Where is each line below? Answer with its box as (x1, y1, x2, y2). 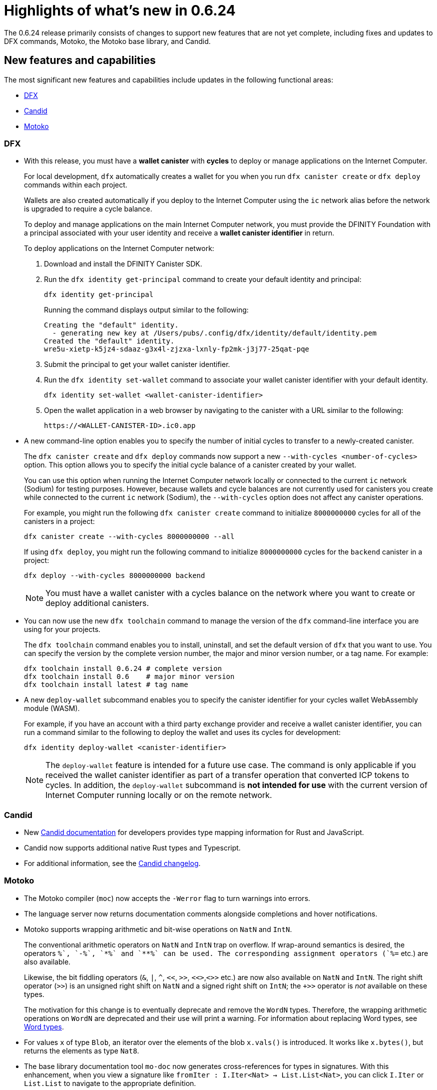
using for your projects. (24, 625, 101, 634)
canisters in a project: (24, 517, 95, 526)
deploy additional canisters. (45, 598, 149, 608)
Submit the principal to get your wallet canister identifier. (44, 360, 230, 369)
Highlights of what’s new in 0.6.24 (4, 2, 236, 19)
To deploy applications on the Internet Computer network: (24, 244, 214, 253)
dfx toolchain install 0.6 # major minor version (24, 672, 235, 681)
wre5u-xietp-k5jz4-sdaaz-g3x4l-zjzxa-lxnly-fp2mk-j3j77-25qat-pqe (44, 345, 310, 353)
